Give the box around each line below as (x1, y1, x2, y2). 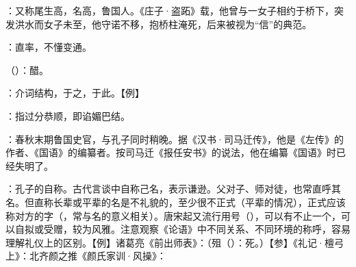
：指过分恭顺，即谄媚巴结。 (5, 108, 130, 123)
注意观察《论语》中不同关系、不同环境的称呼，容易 (120, 222, 351, 236)
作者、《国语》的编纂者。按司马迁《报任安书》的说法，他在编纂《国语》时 (5, 145, 336, 160)
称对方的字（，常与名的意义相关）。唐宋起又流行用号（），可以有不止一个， (5, 208, 341, 222)
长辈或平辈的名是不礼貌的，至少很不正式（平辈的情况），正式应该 (53, 194, 346, 209)
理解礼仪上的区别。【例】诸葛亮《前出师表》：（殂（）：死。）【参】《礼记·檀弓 (5, 235, 344, 249)
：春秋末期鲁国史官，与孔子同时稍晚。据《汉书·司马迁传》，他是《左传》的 (5, 131, 344, 146)
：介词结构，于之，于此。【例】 (5, 86, 144, 100)
